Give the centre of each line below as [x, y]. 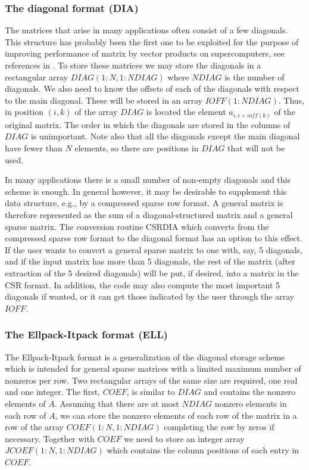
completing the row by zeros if [219, 427]
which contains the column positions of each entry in [203, 450]
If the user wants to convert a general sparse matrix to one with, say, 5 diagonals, [154, 249]
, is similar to [151, 392]
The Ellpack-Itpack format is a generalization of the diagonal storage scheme [145, 357]
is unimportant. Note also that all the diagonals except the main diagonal [165, 136]
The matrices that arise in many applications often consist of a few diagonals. [146, 30]
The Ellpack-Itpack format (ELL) [86, 334]
